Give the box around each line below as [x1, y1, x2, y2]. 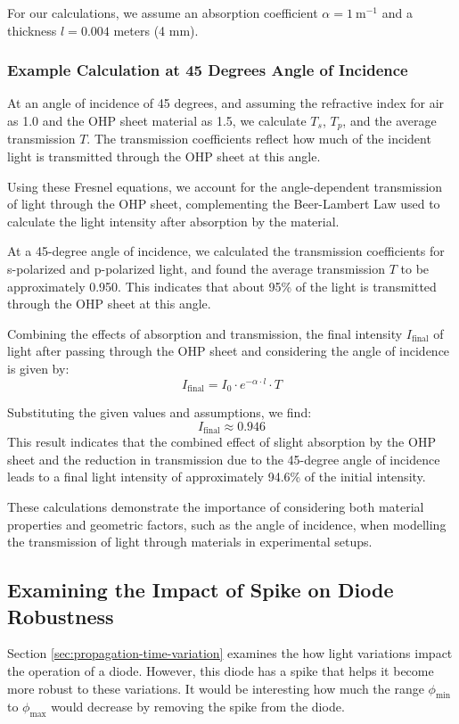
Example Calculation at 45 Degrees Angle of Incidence [7, 59, 408, 81]
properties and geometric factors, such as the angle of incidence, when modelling [7, 514, 447, 533]
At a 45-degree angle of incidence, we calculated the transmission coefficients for [7, 242, 445, 260]
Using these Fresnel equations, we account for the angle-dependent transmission [7, 177, 443, 195]
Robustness [7, 602, 114, 629]
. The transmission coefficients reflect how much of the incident [86, 129, 431, 148]
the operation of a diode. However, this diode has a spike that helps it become [7, 661, 434, 679]
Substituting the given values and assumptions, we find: [7, 403, 312, 422]
